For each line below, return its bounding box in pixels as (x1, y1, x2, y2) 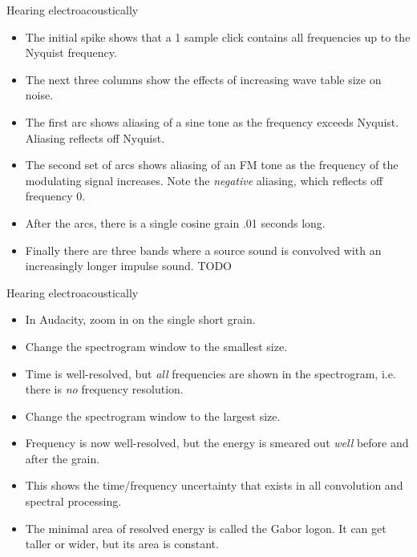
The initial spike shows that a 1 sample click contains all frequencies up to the (25, 28, 411, 45)
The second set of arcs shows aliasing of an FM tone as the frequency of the (25, 156, 399, 173)
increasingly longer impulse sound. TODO (25, 257, 232, 274)
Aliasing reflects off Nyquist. (25, 129, 165, 146)
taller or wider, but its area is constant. (25, 535, 219, 552)
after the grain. (25, 450, 100, 466)
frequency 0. (25, 188, 86, 204)
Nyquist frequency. (25, 44, 117, 61)
